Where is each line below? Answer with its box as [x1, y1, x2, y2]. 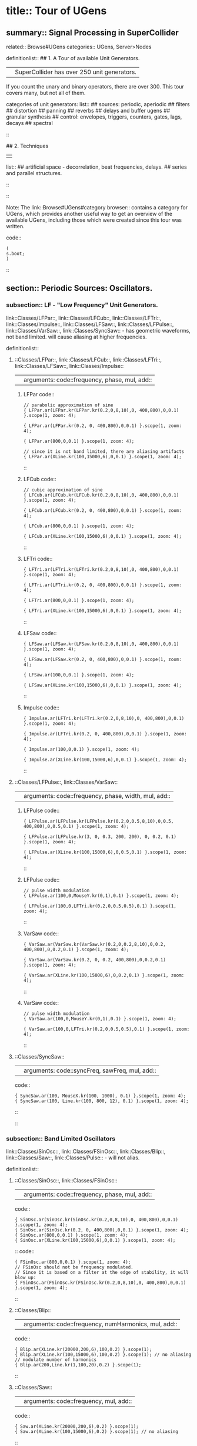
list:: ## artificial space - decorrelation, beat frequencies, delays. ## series [6, 163, 187, 170]
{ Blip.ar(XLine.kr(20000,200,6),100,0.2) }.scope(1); [14, 1346, 152, 1352]
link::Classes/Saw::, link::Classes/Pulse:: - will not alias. [6, 1154, 140, 1161]
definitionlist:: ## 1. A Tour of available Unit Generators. [6, 55, 140, 61]
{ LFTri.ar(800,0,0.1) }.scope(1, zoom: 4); [23, 597, 135, 603]
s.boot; [6, 251, 25, 257]
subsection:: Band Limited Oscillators [6, 1134, 116, 1142]
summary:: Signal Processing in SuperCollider [6, 28, 179, 38]
